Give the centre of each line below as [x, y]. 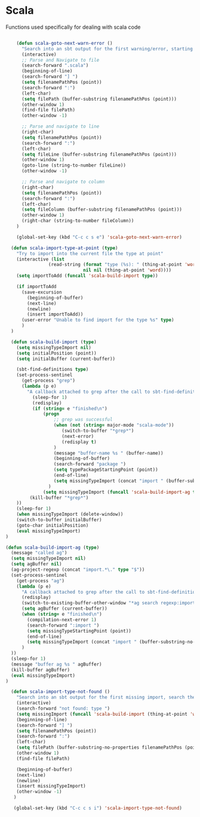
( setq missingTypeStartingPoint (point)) [79, 631]
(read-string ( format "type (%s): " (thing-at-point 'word [123, 265]
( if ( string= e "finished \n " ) [70, 408]
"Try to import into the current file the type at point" [90, 253]
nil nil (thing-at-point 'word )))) [127, 270]
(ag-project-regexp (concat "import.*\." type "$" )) [78, 570]
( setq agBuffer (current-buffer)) [64, 609]
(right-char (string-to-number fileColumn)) [78, 221]
